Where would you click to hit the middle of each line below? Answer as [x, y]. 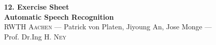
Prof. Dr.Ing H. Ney [35, 36]
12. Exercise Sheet [37, 7]
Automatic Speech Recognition [59, 16]
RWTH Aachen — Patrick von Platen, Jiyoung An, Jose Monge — [108, 27]
